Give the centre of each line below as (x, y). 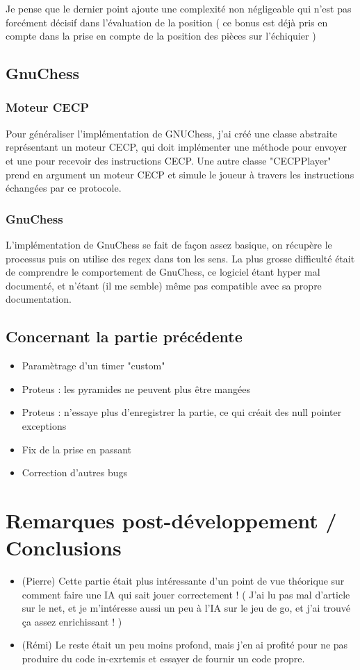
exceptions (44, 425)
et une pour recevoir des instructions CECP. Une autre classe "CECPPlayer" (169, 160)
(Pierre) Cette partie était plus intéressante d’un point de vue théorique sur (183, 581)
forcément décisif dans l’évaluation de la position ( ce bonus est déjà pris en (167, 22)
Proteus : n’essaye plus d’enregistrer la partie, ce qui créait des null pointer (182, 412)
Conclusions (64, 547)
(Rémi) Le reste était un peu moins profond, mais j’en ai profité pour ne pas (185, 645)
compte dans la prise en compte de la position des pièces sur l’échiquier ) (161, 36)
